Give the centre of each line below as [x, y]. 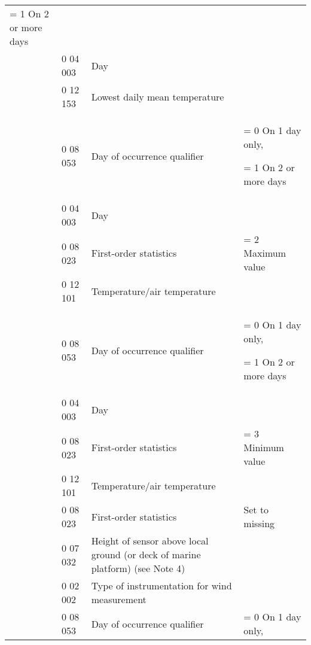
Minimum [264, 447]
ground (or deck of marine [146, 554]
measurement [119, 599]
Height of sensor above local [150, 541]
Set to [256, 509]
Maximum [265, 253]
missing [259, 523]
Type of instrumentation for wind [161, 585]
